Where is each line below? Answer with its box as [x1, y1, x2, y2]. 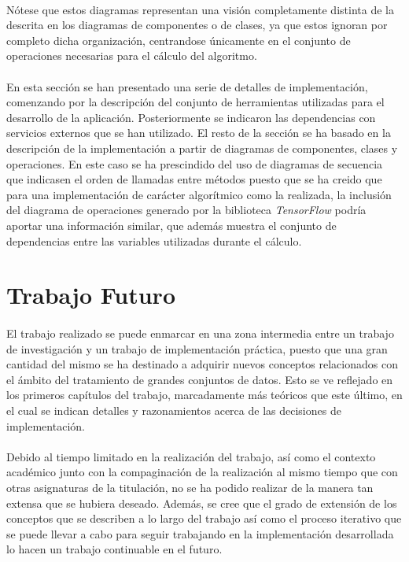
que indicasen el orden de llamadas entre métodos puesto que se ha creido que [6, 171, 382, 187]
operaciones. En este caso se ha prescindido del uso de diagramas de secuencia [6, 155, 383, 172]
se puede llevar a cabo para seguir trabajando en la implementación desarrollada [6, 525, 394, 542]
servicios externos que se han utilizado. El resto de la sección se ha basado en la [6, 124, 391, 141]
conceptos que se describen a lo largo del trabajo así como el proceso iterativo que [6, 510, 402, 527]
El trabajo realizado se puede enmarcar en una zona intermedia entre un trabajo [6, 325, 394, 342]
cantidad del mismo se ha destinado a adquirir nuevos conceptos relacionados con [6, 356, 398, 372]
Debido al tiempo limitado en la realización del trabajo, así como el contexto [6, 448, 376, 464]
